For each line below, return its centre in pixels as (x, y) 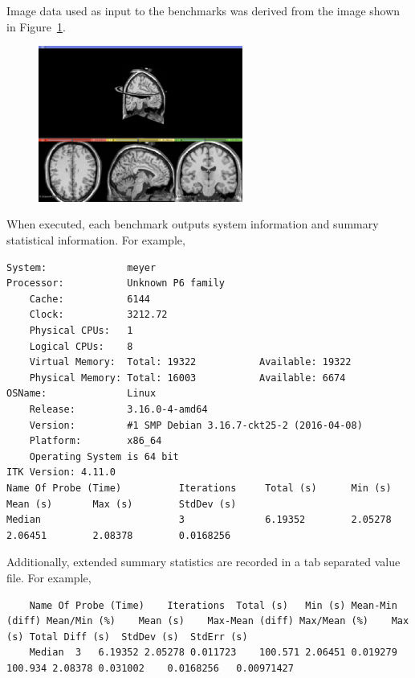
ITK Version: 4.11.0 (61, 473)
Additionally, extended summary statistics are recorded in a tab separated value (203, 562)
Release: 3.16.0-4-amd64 (118, 409)
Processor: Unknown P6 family (116, 284)
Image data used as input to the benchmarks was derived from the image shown (203, 10)
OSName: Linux (81, 394)
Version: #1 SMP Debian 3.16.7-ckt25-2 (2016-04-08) (196, 425)
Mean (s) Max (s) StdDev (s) (122, 504)
